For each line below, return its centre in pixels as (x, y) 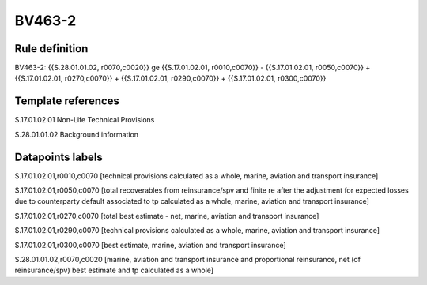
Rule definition (51, 49)
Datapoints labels (59, 157)
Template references (67, 101)
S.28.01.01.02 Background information (76, 134)
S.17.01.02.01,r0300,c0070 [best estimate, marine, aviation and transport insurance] (150, 245)
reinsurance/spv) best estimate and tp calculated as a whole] (114, 270)
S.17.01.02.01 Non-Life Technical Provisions (85, 120)
